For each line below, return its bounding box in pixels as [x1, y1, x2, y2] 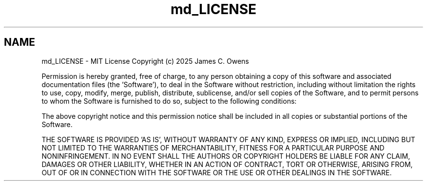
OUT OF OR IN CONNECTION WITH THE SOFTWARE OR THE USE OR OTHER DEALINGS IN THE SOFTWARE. [41, 168, 392, 177]
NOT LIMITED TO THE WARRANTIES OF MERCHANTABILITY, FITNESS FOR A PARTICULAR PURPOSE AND [41, 143, 385, 152]
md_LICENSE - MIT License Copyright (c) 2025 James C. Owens [41, 56, 249, 65]
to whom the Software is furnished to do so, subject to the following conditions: [41, 96, 297, 105]
